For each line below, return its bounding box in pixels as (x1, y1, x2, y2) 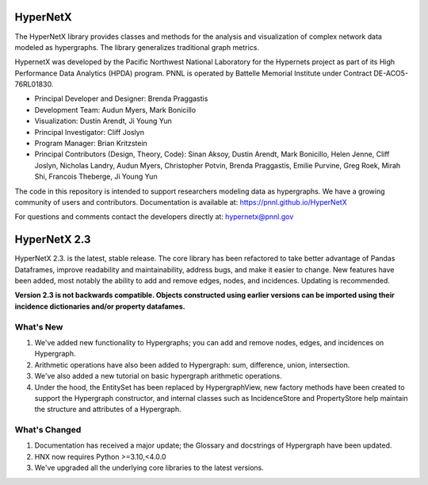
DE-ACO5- (373, 68, 408, 78)
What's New (14, 321, 63, 333)
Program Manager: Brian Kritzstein (34, 139, 148, 148)
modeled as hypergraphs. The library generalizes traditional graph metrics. (14, 42, 259, 52)
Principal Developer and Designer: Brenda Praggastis (34, 94, 208, 103)
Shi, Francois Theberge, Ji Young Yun (34, 171, 158, 182)
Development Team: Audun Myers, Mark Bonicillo (34, 105, 197, 114)
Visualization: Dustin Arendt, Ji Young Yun (34, 116, 172, 126)
